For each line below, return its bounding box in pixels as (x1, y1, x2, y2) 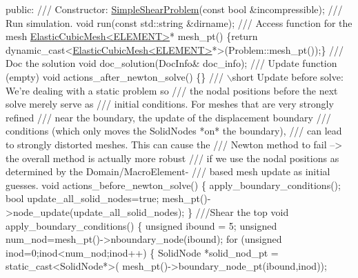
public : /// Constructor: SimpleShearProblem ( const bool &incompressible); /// (6, 2, 343, 16)
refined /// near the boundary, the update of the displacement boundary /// (6, 110, 331, 124)
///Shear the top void (195, 204, 289, 219)
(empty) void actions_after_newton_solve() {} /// (6, 69, 223, 83)
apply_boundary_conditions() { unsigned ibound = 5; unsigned (6, 218, 277, 232)
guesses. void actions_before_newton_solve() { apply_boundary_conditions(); (6, 177, 341, 192)
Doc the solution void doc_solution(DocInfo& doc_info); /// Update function (6, 56, 337, 70)
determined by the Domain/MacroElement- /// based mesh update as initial (6, 164, 330, 179)
